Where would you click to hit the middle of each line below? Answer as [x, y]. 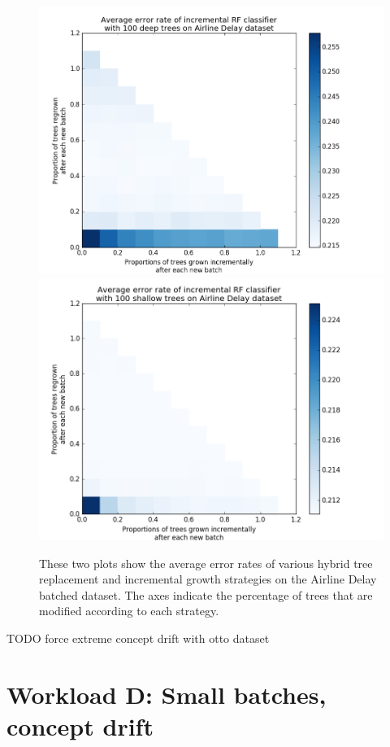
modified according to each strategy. [129, 611]
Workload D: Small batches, [167, 694]
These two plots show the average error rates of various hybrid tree [206, 563]
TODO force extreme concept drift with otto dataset [138, 638]
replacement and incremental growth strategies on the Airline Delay [208, 579]
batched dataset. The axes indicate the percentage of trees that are [206, 594]
